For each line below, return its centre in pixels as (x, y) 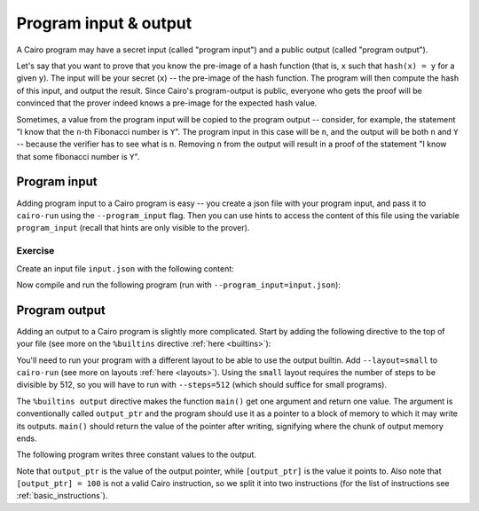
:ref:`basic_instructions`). (62, 496)
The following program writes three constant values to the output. (137, 455)
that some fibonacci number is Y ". (78, 156)
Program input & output (104, 23)
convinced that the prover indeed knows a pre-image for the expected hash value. (167, 103)
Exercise (35, 251)
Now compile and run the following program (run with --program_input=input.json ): (179, 285)
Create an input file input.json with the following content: (125, 268)
